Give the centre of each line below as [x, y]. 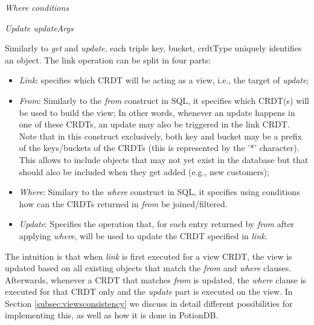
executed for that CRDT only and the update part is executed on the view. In [149, 291]
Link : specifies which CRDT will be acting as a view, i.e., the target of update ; [164, 80]
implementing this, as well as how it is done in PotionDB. [112, 315]
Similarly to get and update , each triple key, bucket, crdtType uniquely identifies [153, 48]
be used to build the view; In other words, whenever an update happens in [157, 112]
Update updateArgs [39, 27]
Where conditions [37, 7]
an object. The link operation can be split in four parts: [108, 60]
